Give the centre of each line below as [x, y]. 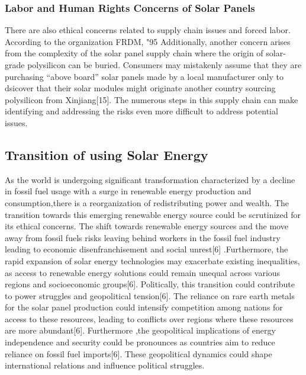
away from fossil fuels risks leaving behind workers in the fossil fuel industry [143, 237]
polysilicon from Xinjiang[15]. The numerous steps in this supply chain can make [152, 99]
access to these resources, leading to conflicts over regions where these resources [149, 318]
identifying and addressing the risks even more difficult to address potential [141, 111]
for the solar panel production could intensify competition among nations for [144, 307]
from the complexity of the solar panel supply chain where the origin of [134, 53]
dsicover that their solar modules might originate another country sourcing [140, 88]
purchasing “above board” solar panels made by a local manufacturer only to [144, 76]
